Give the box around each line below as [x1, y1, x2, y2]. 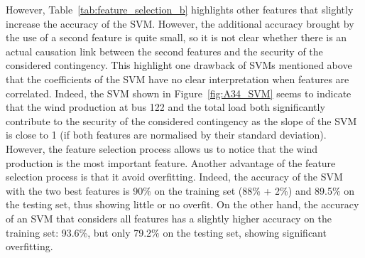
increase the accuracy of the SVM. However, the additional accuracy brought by [6, 16, 354, 31]
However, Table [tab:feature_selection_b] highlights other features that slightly [6, 2, 354, 16]
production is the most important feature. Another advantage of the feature [6, 155, 336, 170]
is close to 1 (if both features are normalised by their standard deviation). [6, 127, 327, 142]
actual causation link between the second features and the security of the [6, 43, 323, 58]
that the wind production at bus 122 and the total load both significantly [6, 100, 325, 114]
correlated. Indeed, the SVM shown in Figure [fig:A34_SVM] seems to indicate [6, 85, 352, 100]
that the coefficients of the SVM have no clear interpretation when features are [6, 71, 349, 86]
